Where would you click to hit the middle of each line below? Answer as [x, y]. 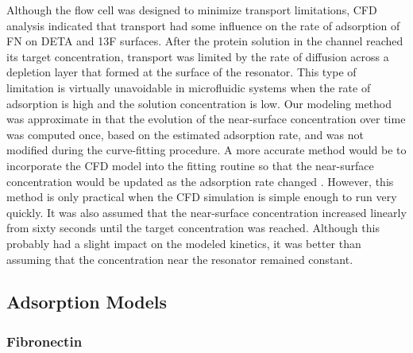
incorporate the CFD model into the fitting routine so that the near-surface [190, 165]
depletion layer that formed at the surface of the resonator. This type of [181, 72]
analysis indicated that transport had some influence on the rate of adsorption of [203, 25]
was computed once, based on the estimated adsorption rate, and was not [185, 134]
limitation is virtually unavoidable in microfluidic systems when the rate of [189, 87]
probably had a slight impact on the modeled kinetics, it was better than [184, 243]
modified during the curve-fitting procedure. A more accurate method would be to [206, 150]
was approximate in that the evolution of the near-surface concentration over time [206, 119]
